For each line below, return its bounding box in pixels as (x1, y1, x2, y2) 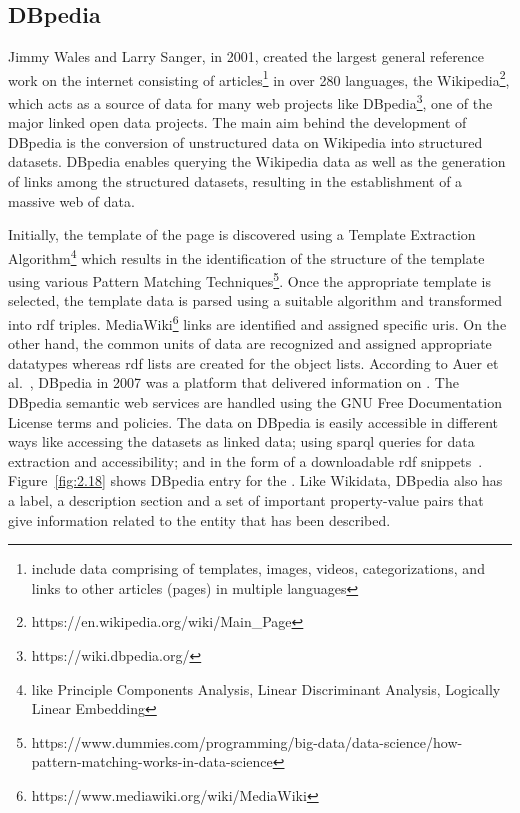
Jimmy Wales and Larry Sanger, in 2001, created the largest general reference (8, 46, 485, 67)
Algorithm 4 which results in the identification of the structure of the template (8, 244, 485, 268)
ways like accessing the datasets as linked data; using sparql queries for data (8, 431, 475, 452)
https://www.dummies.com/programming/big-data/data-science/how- (31, 731, 463, 752)
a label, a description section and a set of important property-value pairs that (8, 489, 484, 510)
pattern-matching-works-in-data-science (31, 751, 273, 772)
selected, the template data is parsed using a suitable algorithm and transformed (8, 290, 503, 311)
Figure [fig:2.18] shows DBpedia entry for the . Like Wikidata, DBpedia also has (8, 470, 503, 491)
